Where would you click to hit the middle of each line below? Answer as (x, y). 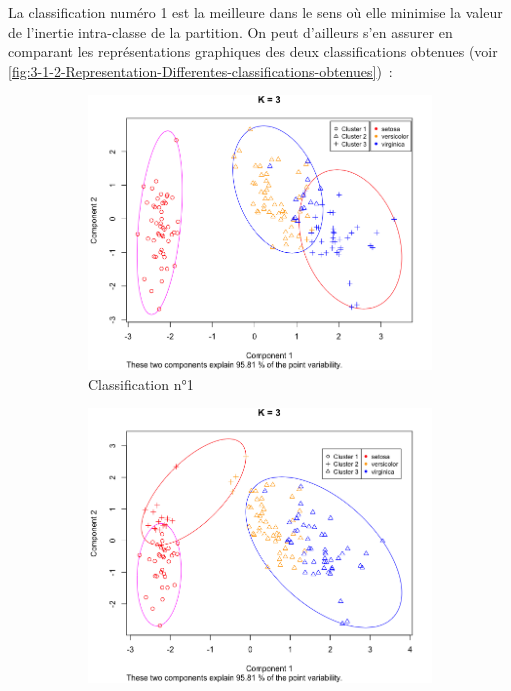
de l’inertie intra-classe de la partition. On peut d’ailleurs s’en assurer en (230, 31)
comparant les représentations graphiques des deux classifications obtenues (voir (253, 51)
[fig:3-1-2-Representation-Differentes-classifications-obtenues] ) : (200, 70)
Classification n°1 (141, 383)
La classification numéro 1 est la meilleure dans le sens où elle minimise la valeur (255, 12)
